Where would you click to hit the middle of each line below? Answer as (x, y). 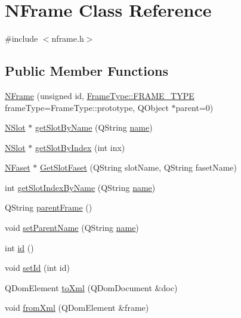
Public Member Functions (86, 71)
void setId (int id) (37, 268)
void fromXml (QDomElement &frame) (77, 308)
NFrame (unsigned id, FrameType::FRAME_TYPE (100, 95)
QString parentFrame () (49, 207)
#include (21, 38)
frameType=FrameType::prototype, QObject (87, 107)
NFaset (18, 167)
